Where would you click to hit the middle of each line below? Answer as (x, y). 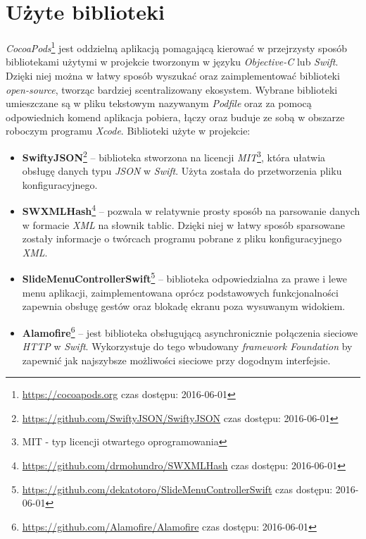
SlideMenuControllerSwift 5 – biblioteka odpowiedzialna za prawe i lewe (184, 278)
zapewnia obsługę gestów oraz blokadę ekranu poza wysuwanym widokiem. (184, 306)
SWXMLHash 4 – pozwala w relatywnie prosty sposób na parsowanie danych (191, 210)
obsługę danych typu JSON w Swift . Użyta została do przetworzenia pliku (182, 171)
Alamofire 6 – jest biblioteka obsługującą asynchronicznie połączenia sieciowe (190, 331)
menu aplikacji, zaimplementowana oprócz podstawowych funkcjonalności (180, 292)
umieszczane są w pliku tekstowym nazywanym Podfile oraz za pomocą (159, 103)
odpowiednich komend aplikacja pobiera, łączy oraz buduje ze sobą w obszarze (175, 117)
